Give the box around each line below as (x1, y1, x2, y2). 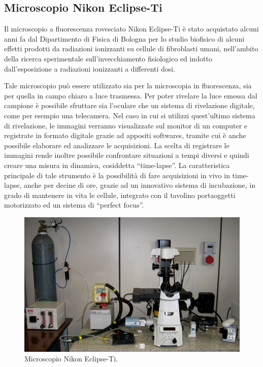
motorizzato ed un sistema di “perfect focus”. (4, 199, 144, 210)
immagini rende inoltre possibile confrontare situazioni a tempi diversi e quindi (4, 150, 249, 160)
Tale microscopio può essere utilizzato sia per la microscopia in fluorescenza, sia (4, 80, 252, 91)
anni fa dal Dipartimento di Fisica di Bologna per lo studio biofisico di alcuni (4, 33, 245, 44)
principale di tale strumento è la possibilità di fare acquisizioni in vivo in (4, 170, 230, 180)
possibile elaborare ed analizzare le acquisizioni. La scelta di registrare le (4, 140, 229, 150)
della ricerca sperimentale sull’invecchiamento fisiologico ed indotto (4, 53, 212, 63)
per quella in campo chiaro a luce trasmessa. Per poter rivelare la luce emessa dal (4, 90, 257, 101)
